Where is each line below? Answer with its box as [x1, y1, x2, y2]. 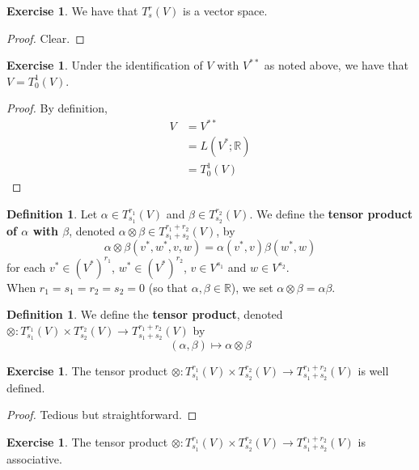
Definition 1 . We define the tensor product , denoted [6, 306, 283, 323]
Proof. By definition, [6, 100, 108, 116]
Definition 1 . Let [6, 205, 98, 222]
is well [358, 362, 389, 379]
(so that [148, 278, 188, 295]
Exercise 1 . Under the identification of [6, 57, 203, 74]
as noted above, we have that [264, 57, 408, 74]
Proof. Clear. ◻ [6, 29, 85, 46]
